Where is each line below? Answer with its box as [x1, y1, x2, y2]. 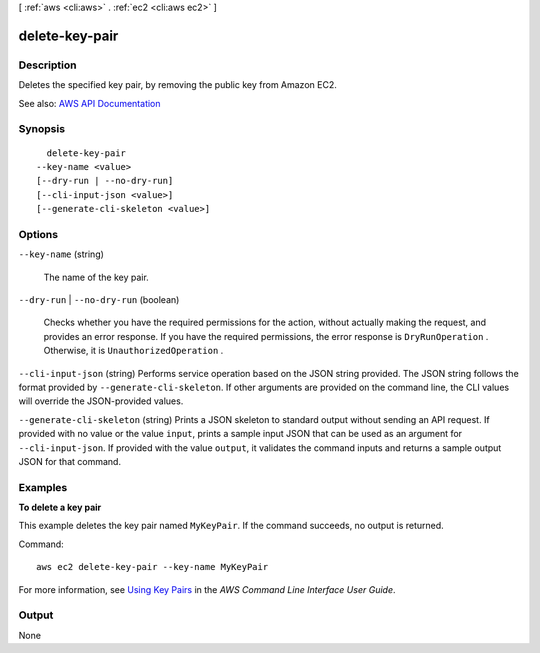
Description [18, 58, 77, 72]
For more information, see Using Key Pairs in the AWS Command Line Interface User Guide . [18, 583, 396, 595]
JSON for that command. [18, 455, 122, 467]
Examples [18, 480, 68, 494]
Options [18, 227, 59, 241]
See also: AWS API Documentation [18, 97, 161, 109]
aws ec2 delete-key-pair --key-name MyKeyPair [36, 561, 269, 573]
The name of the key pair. [43, 271, 149, 283]
